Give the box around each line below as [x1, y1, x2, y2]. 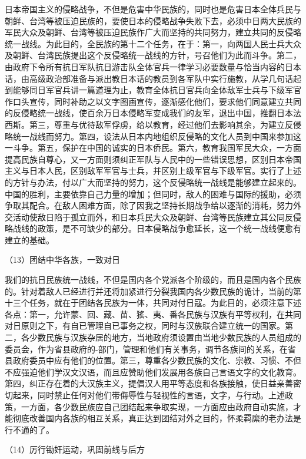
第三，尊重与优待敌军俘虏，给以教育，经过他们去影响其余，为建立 [29, 118, 285, 130]
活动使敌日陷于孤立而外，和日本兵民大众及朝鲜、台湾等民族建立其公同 [12, 210, 285, 223]
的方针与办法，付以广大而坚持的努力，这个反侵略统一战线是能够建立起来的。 [5, 176, 301, 188]
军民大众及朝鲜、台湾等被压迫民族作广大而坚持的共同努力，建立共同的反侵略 [5, 26, 301, 38]
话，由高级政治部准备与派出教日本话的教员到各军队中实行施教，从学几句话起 [5, 72, 301, 84]
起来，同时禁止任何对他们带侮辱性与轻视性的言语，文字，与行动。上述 [12, 389, 285, 401]
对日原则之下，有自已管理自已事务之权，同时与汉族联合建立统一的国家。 [5, 319, 285, 332]
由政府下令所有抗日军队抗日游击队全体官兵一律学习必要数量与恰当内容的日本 [5, 60, 301, 72]
